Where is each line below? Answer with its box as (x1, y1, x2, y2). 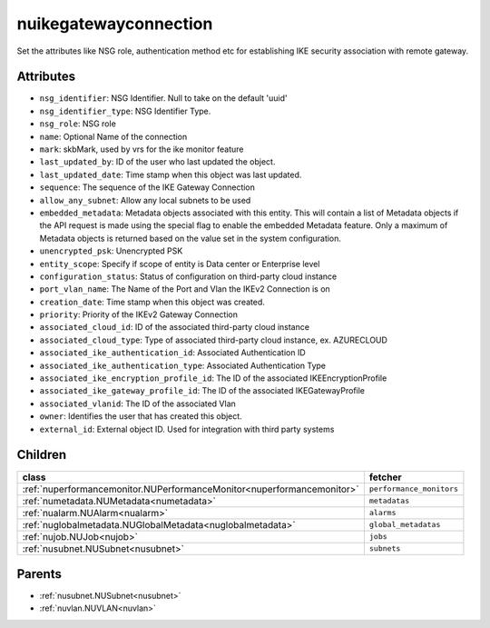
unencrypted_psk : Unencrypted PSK (39, 245, 183, 256)
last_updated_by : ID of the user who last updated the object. (39, 156, 276, 167)
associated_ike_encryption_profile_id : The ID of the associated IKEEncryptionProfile (39, 373, 387, 384)
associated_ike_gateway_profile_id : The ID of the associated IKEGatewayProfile (39, 385, 366, 396)
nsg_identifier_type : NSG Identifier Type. (39, 105, 211, 116)
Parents (16, 566, 63, 582)
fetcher (368, 471, 402, 483)
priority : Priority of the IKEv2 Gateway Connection (39, 309, 238, 320)
